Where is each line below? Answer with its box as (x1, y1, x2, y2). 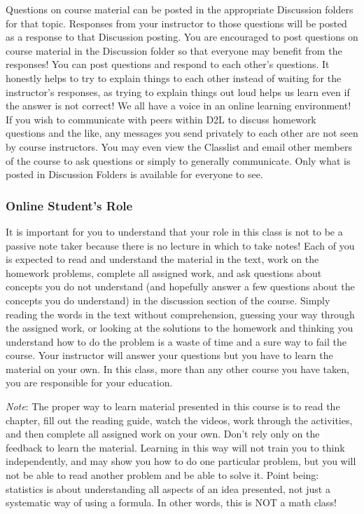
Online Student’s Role (6, 196, 133, 214)
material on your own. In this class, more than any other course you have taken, (6, 361, 349, 376)
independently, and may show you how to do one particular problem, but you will (6, 454, 356, 468)
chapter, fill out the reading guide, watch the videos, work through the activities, (6, 412, 353, 427)
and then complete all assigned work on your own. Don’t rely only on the (6, 426, 320, 441)
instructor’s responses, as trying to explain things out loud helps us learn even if (6, 84, 350, 99)
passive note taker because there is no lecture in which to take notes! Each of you (6, 238, 355, 252)
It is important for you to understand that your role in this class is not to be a (6, 224, 343, 238)
